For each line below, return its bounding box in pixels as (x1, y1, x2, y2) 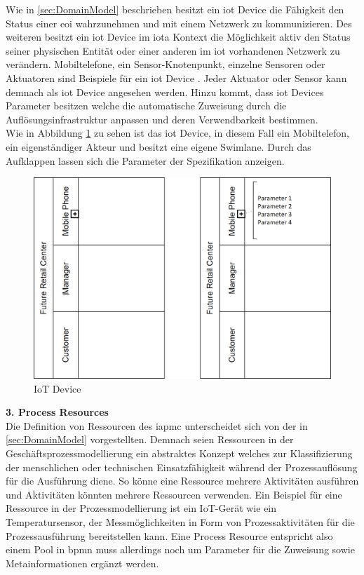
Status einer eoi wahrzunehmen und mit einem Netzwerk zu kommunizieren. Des (6, 15, 352, 30)
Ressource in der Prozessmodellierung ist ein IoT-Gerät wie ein (6, 501, 277, 515)
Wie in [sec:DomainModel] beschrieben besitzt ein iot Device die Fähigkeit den (6, 2, 344, 16)
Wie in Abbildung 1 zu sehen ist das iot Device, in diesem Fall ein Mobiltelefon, (6, 126, 349, 140)
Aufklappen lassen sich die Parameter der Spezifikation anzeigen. (6, 153, 285, 168)
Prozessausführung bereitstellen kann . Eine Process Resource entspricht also (6, 528, 333, 543)
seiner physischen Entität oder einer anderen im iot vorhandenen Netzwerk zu (6, 43, 340, 57)
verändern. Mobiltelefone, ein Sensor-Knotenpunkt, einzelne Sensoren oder (6, 57, 325, 72)
